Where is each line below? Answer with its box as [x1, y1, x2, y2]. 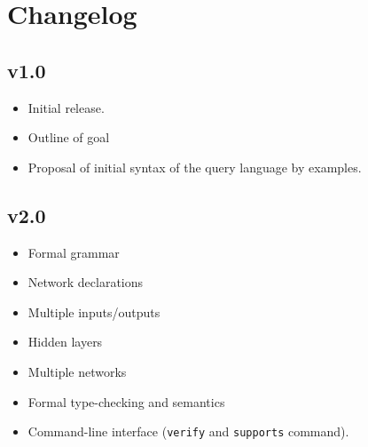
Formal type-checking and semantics [27, 392, 225, 411]
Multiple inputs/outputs [27, 302, 161, 321]
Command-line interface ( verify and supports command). [27, 422, 349, 441]
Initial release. [27, 98, 105, 116]
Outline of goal [27, 128, 110, 147]
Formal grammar [27, 243, 120, 261]
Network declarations [27, 273, 144, 291]
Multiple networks [27, 362, 127, 380]
